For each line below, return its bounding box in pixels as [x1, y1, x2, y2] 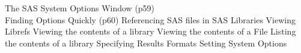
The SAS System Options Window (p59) [5, 2, 155, 14]
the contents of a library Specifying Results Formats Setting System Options [5, 36, 287, 49]
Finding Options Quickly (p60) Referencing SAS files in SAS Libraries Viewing [5, 13, 296, 26]
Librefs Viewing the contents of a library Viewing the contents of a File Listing [5, 25, 296, 38]
